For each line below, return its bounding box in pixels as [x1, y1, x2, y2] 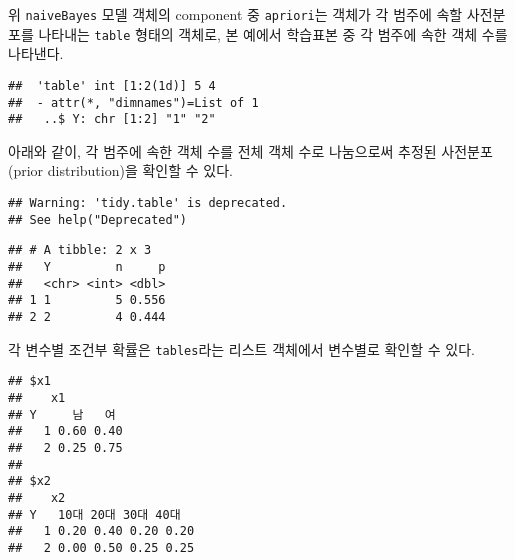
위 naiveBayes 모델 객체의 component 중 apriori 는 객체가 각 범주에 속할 [8, 4, 463, 24]
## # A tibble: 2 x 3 [8, 243, 152, 258]
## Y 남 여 [8, 407, 116, 422]
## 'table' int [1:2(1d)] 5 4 [8, 78, 216, 93]
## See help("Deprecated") [8, 212, 187, 227]
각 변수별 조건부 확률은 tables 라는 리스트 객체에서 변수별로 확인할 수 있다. [8, 338, 475, 359]
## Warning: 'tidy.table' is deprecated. [8, 196, 288, 211]
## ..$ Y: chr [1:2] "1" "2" [8, 112, 216, 127]
